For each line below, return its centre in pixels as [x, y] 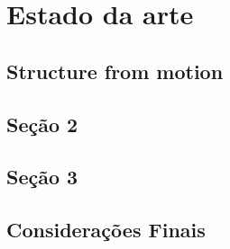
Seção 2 [42, 124]
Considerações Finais [106, 230]
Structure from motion [115, 71]
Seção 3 [42, 177]
